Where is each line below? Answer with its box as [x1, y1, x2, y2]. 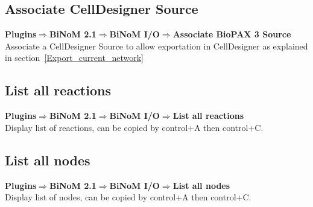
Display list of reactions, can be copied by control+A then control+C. [5, 121, 264, 133]
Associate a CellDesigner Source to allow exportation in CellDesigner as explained [5, 39, 308, 52]
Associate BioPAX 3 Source [172, 28, 291, 40]
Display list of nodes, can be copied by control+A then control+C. [5, 191, 251, 203]
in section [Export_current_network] [5, 51, 144, 64]
